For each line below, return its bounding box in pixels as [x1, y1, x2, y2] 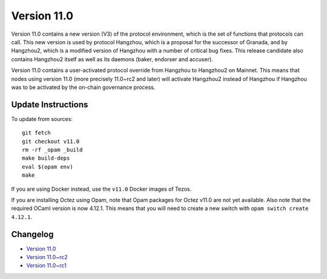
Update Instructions [11, 99, 88, 110]
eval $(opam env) [22, 163, 73, 170]
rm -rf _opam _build [22, 146, 83, 153]
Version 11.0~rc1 [26, 262, 67, 269]
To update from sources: [11, 115, 73, 122]
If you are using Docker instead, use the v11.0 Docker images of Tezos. [11, 185, 192, 192]
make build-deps [22, 155, 70, 162]
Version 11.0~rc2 [26, 254, 68, 260]
